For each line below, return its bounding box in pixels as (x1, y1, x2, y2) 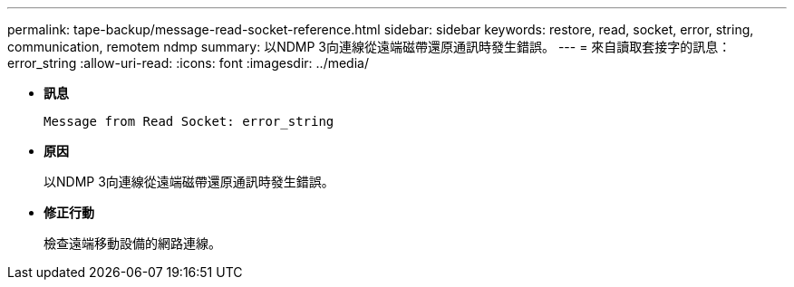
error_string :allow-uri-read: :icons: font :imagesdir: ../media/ (7, 55, 369, 71)
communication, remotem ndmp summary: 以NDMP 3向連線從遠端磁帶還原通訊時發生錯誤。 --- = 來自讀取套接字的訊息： (7, 39, 731, 54)
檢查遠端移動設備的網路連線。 (44, 235, 221, 251)
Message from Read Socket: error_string (44, 114, 334, 129)
